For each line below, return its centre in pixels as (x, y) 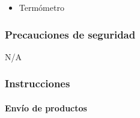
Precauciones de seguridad (70, 34)
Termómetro (41, 7)
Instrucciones (38, 83)
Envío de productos (46, 107)
